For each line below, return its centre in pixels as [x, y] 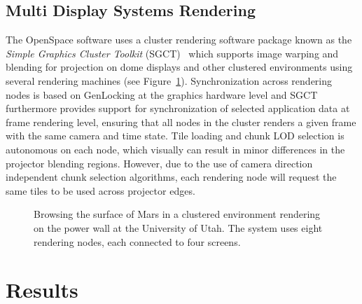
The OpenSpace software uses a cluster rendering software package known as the [179, 40]
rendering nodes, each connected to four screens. [137, 241]
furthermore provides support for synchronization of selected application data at [178, 108]
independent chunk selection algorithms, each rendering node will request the [171, 177]
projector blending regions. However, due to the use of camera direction [159, 163]
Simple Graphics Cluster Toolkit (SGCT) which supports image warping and [172, 53]
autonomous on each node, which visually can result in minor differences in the [175, 149]
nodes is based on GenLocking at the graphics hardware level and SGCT [162, 94]
